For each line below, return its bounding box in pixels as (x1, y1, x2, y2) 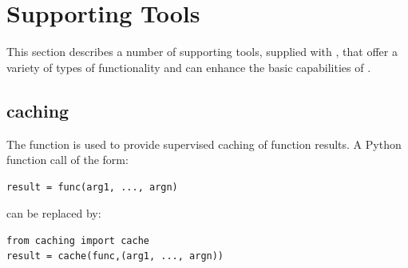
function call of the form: (6, 151, 129, 168)
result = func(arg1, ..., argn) (6, 181, 178, 193)
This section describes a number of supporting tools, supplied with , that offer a (6, 43, 398, 60)
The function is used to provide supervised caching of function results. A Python (6, 135, 402, 152)
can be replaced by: (6, 205, 101, 222)
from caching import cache (6, 234, 149, 246)
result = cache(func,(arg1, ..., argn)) (6, 250, 224, 262)
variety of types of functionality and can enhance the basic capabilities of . (6, 58, 371, 75)
